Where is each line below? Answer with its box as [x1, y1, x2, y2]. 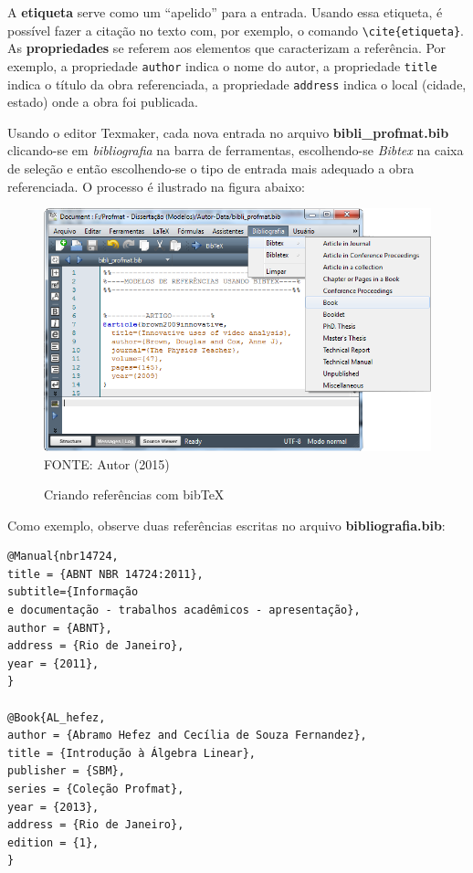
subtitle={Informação [7, 585, 139, 599]
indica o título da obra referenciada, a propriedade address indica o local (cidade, [7, 74, 467, 93]
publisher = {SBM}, [7, 764, 125, 778]
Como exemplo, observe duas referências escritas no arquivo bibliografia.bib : [7, 515, 446, 534]
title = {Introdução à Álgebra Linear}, [7, 746, 257, 760]
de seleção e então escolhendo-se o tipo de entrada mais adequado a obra [7, 158, 415, 177]
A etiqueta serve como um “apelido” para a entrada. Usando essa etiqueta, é [7, 3, 443, 21]
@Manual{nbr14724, [7, 550, 119, 563]
